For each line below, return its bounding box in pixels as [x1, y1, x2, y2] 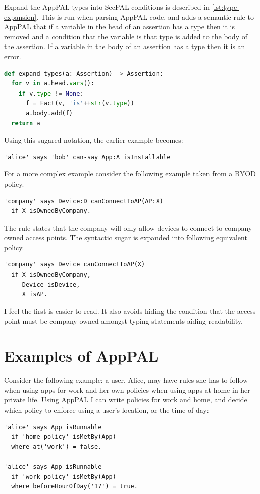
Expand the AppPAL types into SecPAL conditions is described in [4, 2, 210, 12]
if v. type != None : [18, 89, 84, 97]
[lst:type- [212, 2, 239, 12]
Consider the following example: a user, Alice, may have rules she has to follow [4, 375, 248, 385]
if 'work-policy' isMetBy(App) [11, 473, 116, 480]
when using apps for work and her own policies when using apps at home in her [4, 384, 250, 395]
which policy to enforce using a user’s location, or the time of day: [4, 404, 209, 415]
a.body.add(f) [25, 109, 73, 117]
